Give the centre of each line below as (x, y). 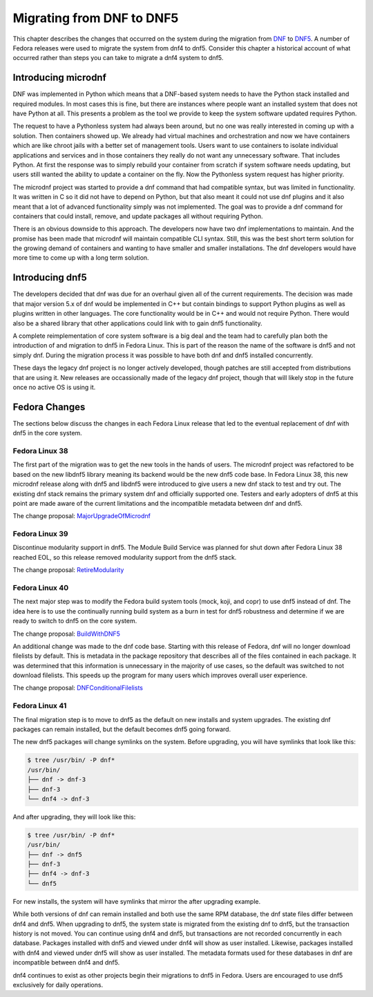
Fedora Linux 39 (40, 534)
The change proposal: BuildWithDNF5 (67, 634)
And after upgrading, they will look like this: (74, 817)
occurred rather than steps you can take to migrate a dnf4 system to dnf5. (118, 58)
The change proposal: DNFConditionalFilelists (78, 688)
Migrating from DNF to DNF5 (96, 18)
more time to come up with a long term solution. (81, 258)
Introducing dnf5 (50, 277)
